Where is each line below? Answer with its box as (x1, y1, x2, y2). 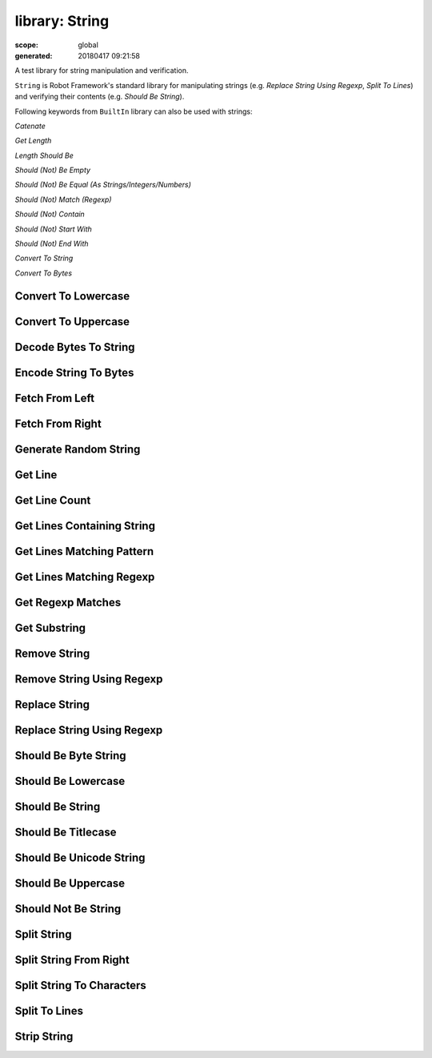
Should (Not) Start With (14, 224, 92, 234)
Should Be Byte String (14, 749, 127, 762)
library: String (14, 12, 110, 30)
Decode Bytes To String (14, 340, 135, 354)
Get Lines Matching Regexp (14, 569, 155, 584)
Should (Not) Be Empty (14, 165, 91, 175)
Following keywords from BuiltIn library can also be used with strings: (14, 107, 253, 116)
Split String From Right (14, 953, 130, 967)
